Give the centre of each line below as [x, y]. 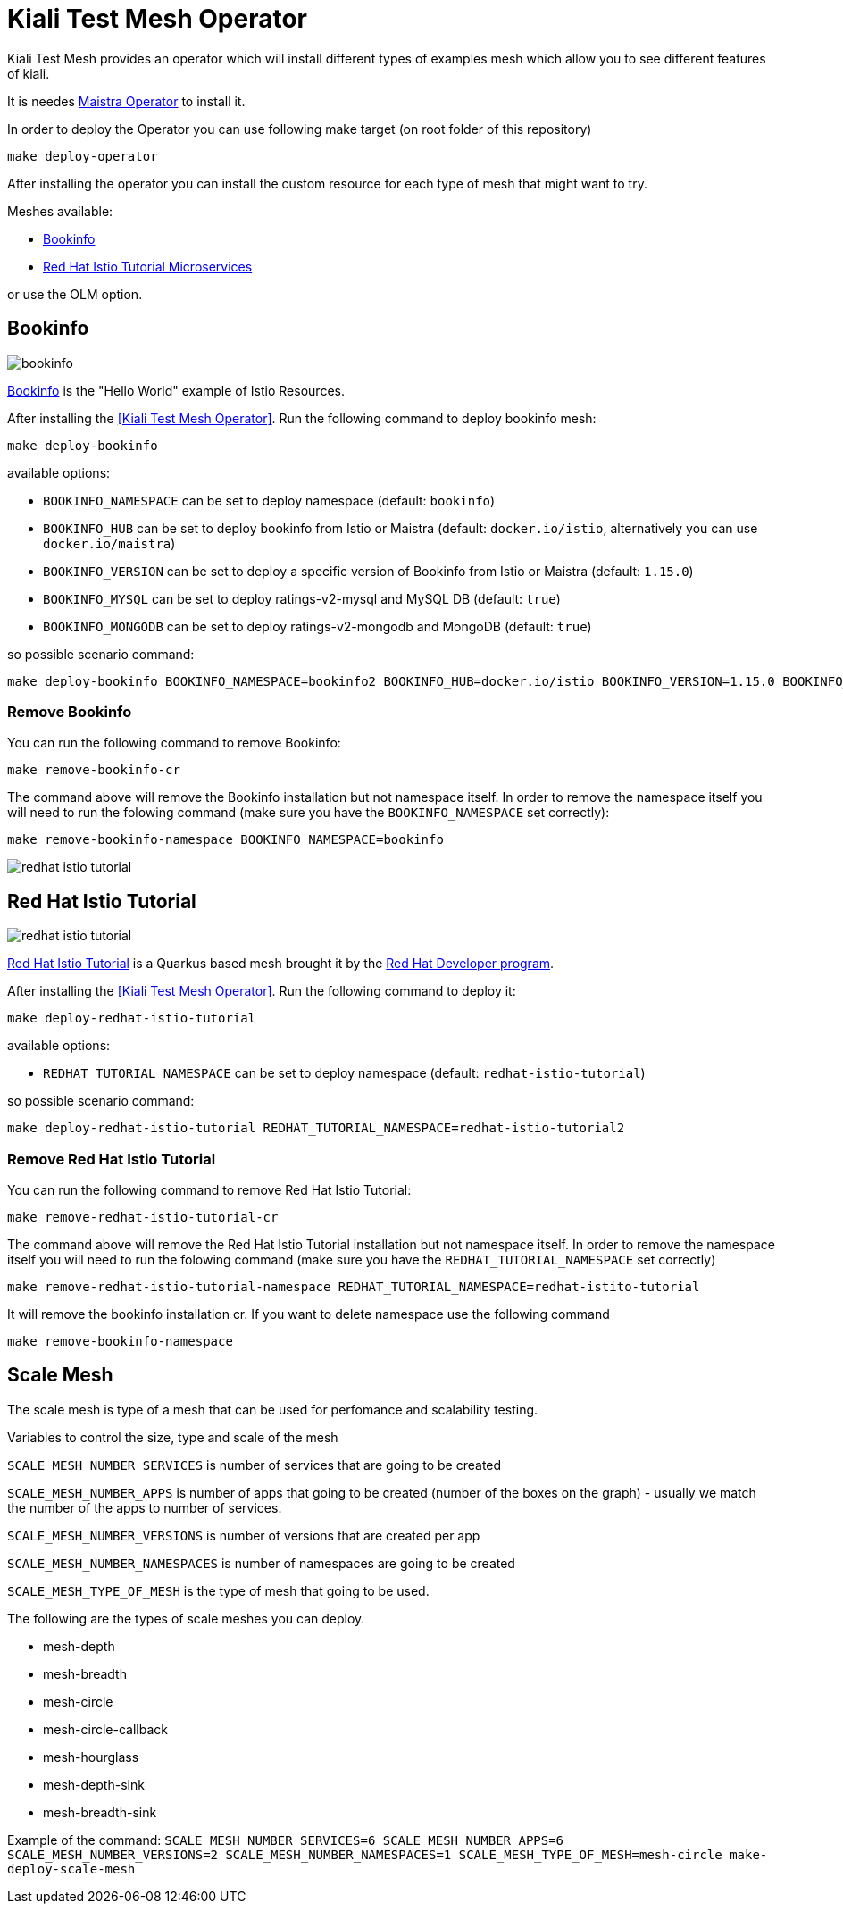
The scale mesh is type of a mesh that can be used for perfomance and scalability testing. [273, 1409]
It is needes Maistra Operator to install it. [126, 101]
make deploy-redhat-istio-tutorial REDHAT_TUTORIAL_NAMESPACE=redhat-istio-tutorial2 [316, 1128]
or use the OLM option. [75, 294]
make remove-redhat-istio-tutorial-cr [143, 1217]
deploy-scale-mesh [71, 1869]
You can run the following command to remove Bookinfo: [174, 743]
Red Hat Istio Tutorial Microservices [148, 266]
